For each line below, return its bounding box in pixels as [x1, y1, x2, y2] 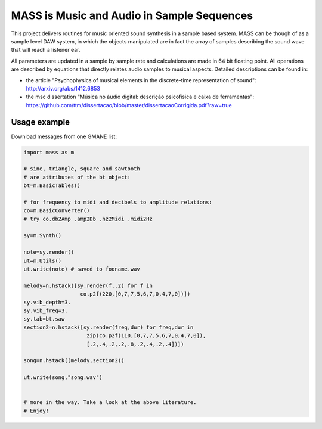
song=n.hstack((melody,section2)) [23, 357, 125, 364]
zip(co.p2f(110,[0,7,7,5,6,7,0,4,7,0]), [86, 332, 206, 339]
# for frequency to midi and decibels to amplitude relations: [23, 198, 213, 206]
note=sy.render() [23, 249, 75, 256]
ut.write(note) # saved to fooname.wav [23, 266, 140, 272]
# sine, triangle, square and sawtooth [23, 166, 140, 172]
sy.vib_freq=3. [23, 307, 68, 314]
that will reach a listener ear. [11, 46, 80, 54]
